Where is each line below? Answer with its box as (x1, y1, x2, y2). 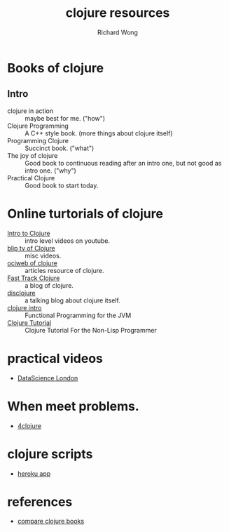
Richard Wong (97, 28, 139, 36)
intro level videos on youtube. (25, 237, 111, 245)
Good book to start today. (25, 181, 99, 189)
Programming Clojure (7, 136, 69, 145)
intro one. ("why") (25, 166, 77, 175)
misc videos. (25, 251, 62, 260)
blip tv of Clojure (7, 244, 55, 252)
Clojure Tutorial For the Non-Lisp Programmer (25, 326, 158, 334)
